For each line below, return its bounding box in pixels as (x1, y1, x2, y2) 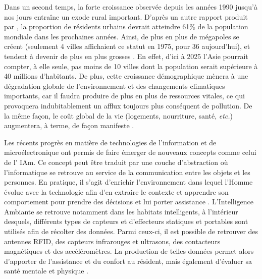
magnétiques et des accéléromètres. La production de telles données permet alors (4, 246, 254, 256)
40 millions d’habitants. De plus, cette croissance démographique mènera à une (4, 71, 248, 81)
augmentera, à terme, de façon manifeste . (4, 120, 134, 131)
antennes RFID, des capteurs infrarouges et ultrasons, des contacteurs (4, 236, 221, 246)
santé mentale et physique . (4, 265, 88, 276)
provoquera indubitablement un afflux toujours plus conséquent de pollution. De (4, 100, 252, 110)
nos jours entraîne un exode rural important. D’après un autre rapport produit (4, 11, 248, 22)
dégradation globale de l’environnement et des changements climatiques (4, 80, 225, 91)
